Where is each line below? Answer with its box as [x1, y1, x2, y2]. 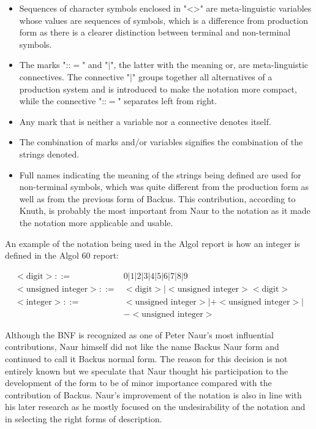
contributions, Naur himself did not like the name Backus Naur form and [5, 340, 279, 353]
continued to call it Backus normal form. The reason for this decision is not [5, 352, 288, 365]
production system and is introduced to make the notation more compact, [19, 82, 297, 95]
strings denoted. [19, 147, 80, 160]
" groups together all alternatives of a [132, 70, 273, 83]
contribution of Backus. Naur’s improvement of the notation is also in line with [5, 388, 302, 401]
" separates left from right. [118, 94, 217, 107]
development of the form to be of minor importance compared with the [5, 376, 272, 389]
